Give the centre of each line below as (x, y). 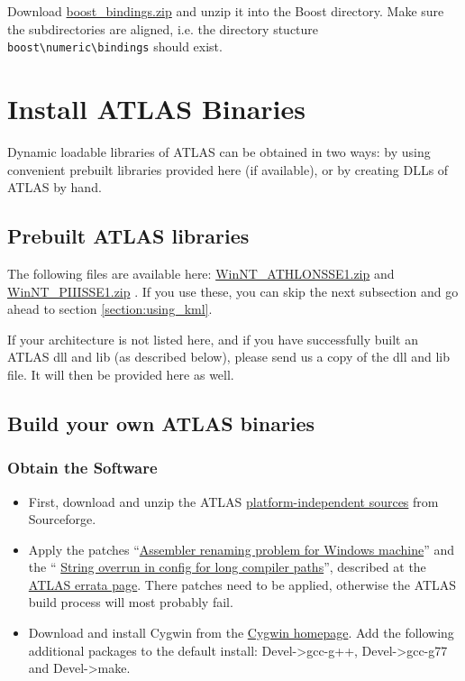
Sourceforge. (62, 519)
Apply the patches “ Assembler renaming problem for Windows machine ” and (241, 549)
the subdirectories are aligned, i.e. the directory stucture (163, 28)
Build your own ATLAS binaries (161, 423)
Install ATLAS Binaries (156, 109)
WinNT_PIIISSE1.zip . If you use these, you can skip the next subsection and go (233, 291)
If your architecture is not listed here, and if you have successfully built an (213, 339)
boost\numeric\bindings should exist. (115, 46)
